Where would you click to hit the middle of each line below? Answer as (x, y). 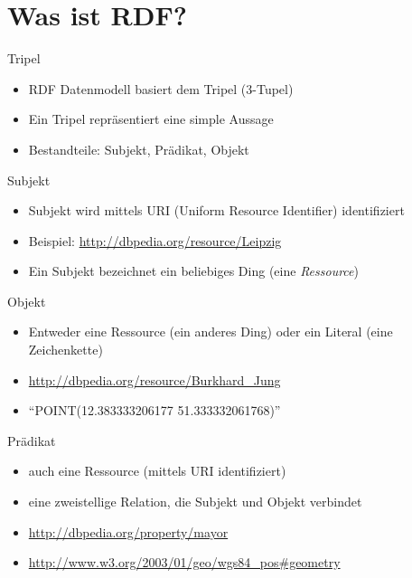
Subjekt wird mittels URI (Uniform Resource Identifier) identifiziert (216, 210)
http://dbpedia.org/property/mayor (128, 531)
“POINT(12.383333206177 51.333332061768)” (154, 410)
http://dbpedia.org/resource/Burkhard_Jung (154, 379)
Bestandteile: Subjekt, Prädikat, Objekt (139, 149)
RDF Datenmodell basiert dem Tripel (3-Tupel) (161, 88)
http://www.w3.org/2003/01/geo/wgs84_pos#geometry (184, 562)
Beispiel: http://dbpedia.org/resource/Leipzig (155, 240)
